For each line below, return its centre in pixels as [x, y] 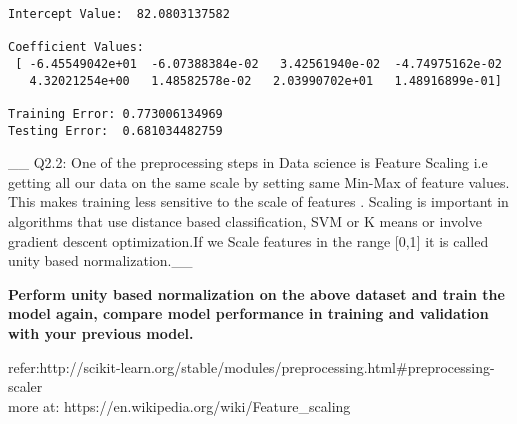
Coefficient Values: [76, 47]
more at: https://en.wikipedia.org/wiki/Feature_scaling [179, 405]
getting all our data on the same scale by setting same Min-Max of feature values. [259, 181]
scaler [25, 386]
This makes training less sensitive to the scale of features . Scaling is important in [258, 201]
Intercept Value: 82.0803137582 [119, 14]
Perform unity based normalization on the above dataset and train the [256, 293]
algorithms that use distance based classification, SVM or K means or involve [245, 221]
